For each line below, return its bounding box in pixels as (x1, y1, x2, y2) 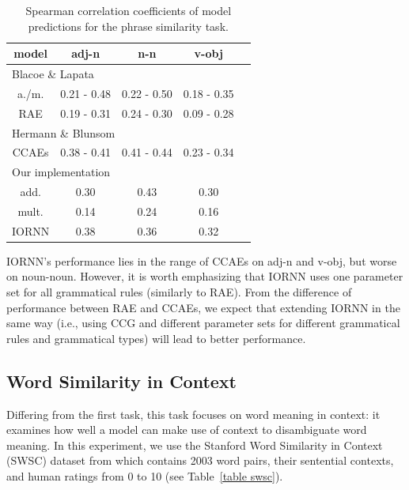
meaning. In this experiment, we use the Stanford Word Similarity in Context (6, 436, 383, 453)
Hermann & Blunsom (12, 124, 116, 141)
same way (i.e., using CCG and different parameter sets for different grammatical (6, 315, 400, 331)
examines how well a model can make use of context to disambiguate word (6, 421, 367, 438)
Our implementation (12, 164, 111, 180)
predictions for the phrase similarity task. (28, 17, 229, 34)
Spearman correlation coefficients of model (25, 2, 232, 18)
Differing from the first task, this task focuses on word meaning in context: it (6, 405, 381, 422)
